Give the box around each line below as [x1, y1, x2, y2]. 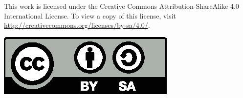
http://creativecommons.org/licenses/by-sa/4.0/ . [4, 20, 150, 30]
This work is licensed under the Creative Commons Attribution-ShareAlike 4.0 [4, 1, 239, 11]
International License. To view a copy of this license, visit [4, 10, 177, 20]
